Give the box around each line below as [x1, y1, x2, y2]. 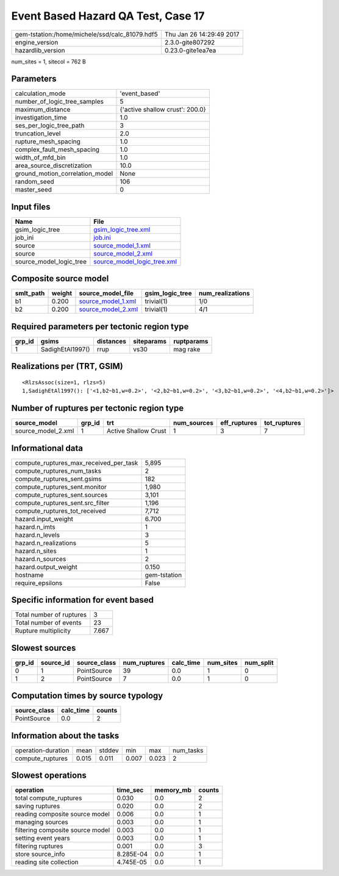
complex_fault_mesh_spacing [15, 145, 100, 154]
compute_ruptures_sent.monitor [15, 483, 107, 491]
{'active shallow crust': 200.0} [120, 106, 207, 114]
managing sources [15, 818, 68, 827]
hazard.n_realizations [15, 539, 76, 547]
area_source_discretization [15, 162, 92, 170]
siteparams [133, 337, 167, 345]
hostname [15, 570, 44, 579]
